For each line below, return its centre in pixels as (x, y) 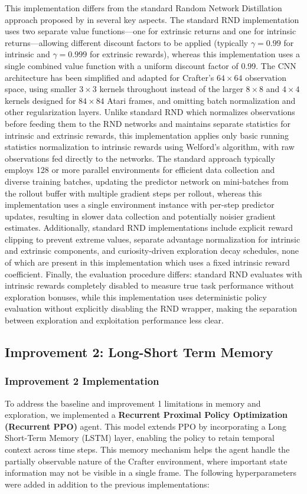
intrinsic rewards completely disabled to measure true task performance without (149, 285)
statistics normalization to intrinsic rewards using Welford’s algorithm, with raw (150, 147)
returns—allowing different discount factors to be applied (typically (127, 42)
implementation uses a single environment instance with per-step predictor (140, 205)
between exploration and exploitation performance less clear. (114, 320)
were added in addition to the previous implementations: (107, 484)
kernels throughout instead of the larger (171, 89)
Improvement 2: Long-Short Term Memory (139, 352)
